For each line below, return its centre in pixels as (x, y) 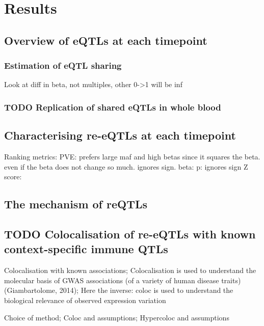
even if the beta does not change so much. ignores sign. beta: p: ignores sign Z (126, 166)
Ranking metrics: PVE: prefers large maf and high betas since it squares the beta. (132, 157)
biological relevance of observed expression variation (85, 300)
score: (13, 176)
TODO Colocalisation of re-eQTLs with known (130, 234)
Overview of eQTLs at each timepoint (106, 40)
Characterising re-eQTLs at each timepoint (120, 135)
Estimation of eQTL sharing (63, 65)
